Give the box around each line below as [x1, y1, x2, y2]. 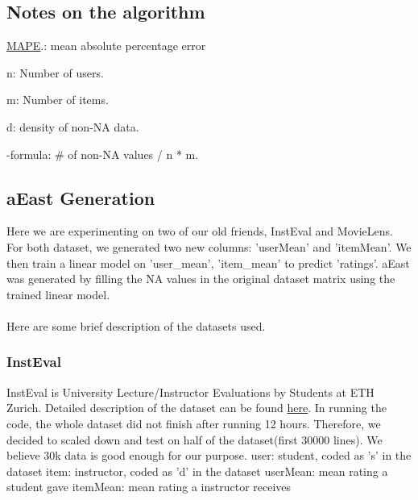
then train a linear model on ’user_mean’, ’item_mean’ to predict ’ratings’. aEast [6, 254, 410, 271]
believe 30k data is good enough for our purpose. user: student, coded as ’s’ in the [6, 447, 412, 464]
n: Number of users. [6, 64, 104, 81]
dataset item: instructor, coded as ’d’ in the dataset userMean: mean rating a [6, 462, 388, 479]
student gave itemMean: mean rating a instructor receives [6, 478, 292, 495]
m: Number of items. [6, 91, 109, 108]
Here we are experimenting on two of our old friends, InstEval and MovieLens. [6, 223, 393, 240]
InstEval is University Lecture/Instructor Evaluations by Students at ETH [6, 383, 375, 400]
